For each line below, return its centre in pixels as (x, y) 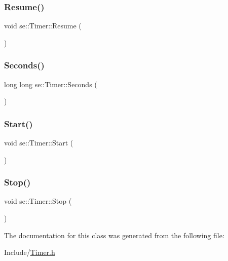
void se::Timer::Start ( (39, 143)
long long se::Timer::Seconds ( (51, 84)
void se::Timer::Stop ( (38, 201)
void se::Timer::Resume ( (43, 26)
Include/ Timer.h (30, 252)
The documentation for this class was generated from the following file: (114, 235)
